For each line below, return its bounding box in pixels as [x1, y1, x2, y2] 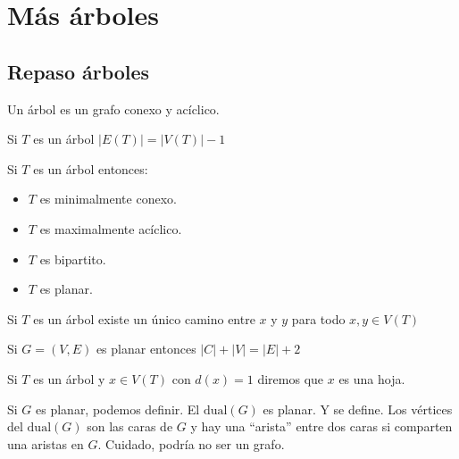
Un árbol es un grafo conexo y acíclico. [7, 99, 220, 118]
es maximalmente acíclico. [39, 219, 182, 238]
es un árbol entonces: [33, 159, 148, 178]
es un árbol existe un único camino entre [33, 309, 255, 328]
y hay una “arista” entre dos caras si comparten [190, 417, 453, 436]
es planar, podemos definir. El [36, 399, 200, 418]
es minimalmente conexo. [39, 189, 177, 208]
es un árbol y [33, 369, 105, 388]
